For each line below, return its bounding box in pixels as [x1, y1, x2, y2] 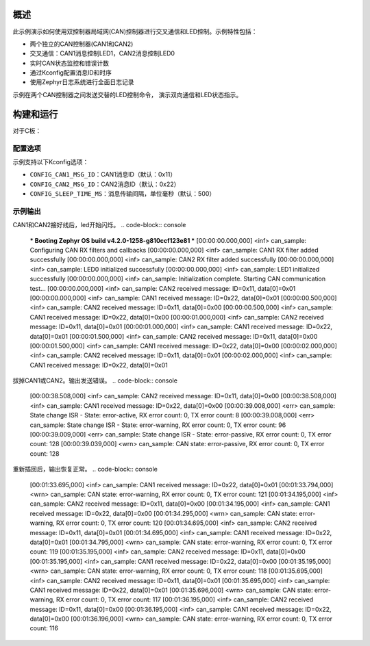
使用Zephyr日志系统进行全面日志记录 [29, 78, 134, 86]
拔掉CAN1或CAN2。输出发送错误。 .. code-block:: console [12, 376, 178, 385]
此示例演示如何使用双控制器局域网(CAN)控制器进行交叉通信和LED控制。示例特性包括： [12, 27, 258, 36]
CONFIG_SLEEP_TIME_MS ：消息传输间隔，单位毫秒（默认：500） [29, 190, 216, 198]
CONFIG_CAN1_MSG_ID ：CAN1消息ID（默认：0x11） [29, 170, 177, 179]
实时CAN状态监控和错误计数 [29, 59, 110, 67]
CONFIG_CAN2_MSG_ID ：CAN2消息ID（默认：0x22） [29, 180, 180, 188]
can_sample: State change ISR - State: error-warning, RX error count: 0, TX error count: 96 [29, 421, 286, 429]
